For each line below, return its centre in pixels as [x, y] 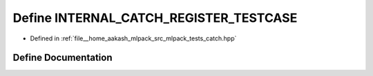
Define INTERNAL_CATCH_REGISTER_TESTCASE [155, 18]
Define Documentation [63, 58]
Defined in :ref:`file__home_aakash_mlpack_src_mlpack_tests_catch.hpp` [133, 38]
